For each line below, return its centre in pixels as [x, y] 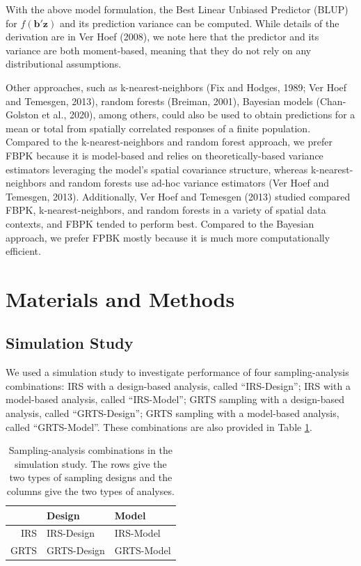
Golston [22, 115]
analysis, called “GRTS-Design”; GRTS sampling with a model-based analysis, [173, 413]
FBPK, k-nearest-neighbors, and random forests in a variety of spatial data [166, 210]
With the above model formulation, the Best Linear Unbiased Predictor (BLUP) [177, 9]
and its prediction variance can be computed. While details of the [199, 23]
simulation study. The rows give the [90, 463]
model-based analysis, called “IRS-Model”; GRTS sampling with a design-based [175, 399]
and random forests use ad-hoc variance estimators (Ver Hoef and [190, 183]
